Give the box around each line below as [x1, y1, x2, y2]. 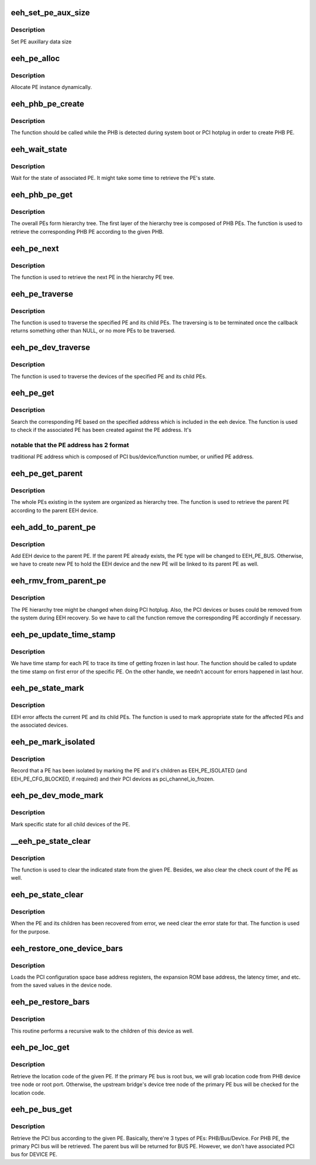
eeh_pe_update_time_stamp [11, 629, 116, 639]
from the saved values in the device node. [11, 982, 112, 989]
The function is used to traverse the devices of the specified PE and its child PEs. [11, 373, 207, 380]
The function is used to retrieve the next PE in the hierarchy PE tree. [11, 273, 175, 281]
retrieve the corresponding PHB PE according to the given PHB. [11, 228, 164, 235]
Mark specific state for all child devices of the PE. [11, 820, 130, 827]
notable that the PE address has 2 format [11, 441, 129, 449]
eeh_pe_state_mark [11, 683, 84, 693]
